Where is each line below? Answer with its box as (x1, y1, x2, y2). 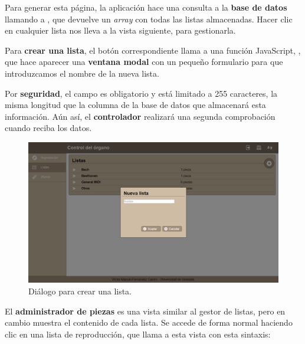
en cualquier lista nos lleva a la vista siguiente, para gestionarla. (5, 24, 236, 37)
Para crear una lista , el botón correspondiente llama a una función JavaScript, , (5, 44, 301, 56)
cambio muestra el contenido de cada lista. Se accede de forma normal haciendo (5, 316, 293, 329)
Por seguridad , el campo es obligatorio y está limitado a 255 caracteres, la (5, 87, 278, 99)
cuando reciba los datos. (5, 122, 92, 134)
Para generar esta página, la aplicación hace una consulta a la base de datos (5, 1, 287, 13)
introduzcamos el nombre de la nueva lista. (5, 67, 159, 79)
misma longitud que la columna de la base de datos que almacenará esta (5, 99, 266, 111)
